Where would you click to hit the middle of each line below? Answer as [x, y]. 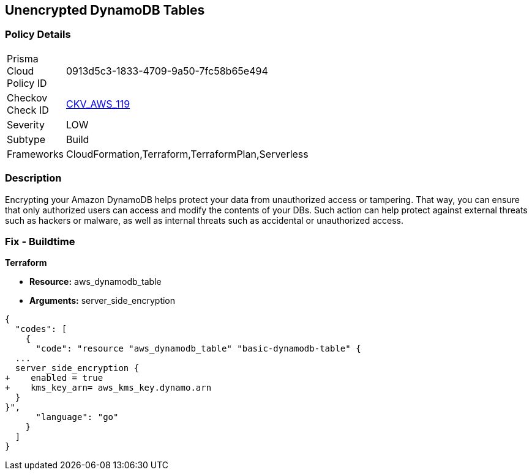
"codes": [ [41, 329]
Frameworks [35, 154]
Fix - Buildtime [40, 241]
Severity [26, 124]
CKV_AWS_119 [98, 104]
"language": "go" [77, 417]
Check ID [28, 110]
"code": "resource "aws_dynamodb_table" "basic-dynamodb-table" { [198, 349]
